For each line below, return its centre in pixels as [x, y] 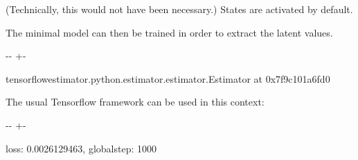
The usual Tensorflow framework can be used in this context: [135, 102]
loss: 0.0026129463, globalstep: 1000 [81, 148]
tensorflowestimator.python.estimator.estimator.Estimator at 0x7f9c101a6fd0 [168, 78]
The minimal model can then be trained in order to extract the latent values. [169, 32]
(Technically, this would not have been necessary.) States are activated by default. [179, 9]
